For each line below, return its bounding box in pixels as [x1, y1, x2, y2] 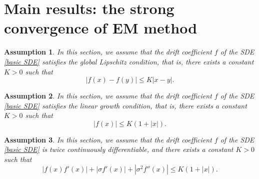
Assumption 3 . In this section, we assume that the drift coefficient [4, 134, 212, 144]
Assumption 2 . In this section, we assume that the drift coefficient [4, 90, 212, 101]
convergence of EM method [4, 17, 197, 38]
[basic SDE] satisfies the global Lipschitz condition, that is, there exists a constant [4, 56, 254, 66]
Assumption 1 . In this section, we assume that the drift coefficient [4, 46, 212, 57]
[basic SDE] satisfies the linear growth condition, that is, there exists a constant [4, 100, 247, 110]
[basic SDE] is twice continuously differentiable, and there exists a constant [4, 144, 233, 154]
